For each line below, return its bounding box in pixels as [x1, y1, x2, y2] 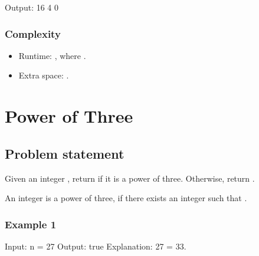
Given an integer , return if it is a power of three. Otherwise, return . [5, 172, 255, 184]
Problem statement [5, 144, 124, 162]
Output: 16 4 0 [5, 1, 59, 13]
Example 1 [5, 216, 57, 231]
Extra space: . [18, 69, 69, 81]
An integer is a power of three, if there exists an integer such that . [5, 192, 247, 204]
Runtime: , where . [18, 49, 86, 61]
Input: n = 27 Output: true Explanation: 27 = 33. [5, 239, 186, 252]
